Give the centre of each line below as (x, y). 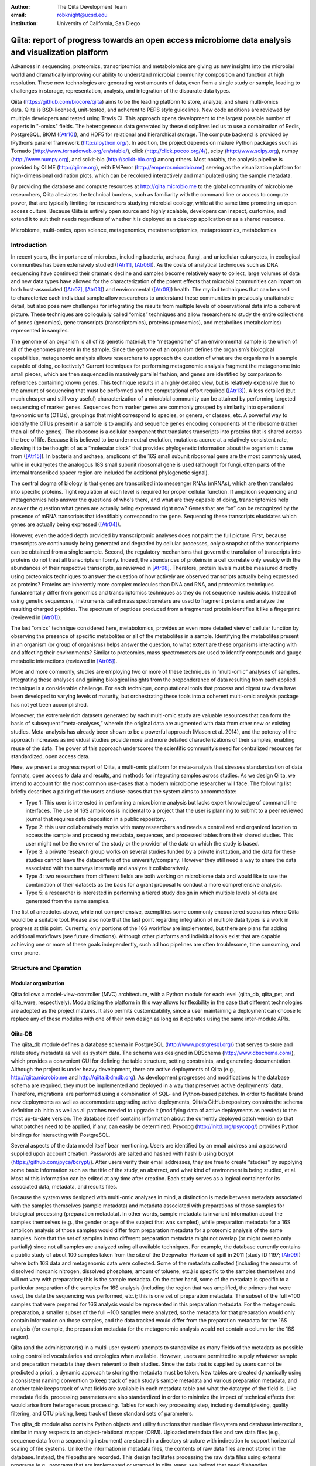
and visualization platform (59, 52)
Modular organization (37, 983)
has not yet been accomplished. (49, 704)
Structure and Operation (46, 968)
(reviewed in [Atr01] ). (36, 617)
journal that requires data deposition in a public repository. (96, 819)
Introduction (29, 245)
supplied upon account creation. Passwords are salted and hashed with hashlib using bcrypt (122, 1154)
